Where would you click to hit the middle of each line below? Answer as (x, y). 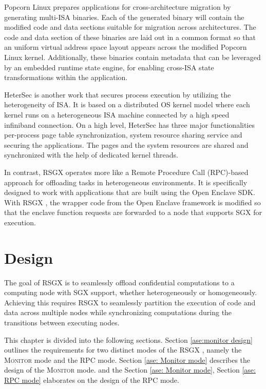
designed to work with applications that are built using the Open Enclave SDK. (130, 192)
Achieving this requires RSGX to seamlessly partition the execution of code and (130, 302)
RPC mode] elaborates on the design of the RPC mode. (92, 380)
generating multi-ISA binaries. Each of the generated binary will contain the (124, 17)
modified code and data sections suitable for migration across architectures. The (130, 27)
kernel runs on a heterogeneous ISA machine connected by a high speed (117, 114)
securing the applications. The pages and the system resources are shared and (126, 144)
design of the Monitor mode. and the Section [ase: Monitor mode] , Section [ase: (130, 370)
